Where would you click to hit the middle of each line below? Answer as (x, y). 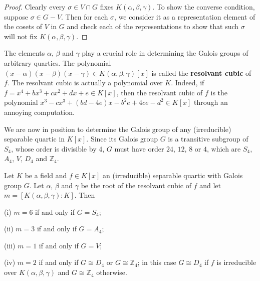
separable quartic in (35, 139)
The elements (25, 53)
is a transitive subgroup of (208, 139)
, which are (224, 148)
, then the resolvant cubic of (160, 92)
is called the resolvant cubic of (201, 73)
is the (219, 92)
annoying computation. (39, 112)
